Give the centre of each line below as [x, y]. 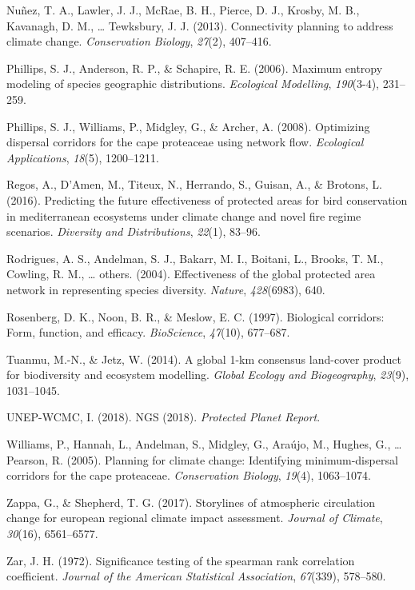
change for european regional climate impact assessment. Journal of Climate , [195, 518]
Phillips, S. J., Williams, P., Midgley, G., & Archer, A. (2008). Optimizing [188, 126]
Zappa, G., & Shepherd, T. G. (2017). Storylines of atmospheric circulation [191, 502]
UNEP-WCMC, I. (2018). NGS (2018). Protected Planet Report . [164, 417]
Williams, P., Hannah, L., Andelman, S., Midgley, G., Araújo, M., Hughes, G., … [204, 444]
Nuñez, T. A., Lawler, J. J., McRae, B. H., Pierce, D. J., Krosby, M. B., [183, 10]
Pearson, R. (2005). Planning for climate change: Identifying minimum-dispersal [202, 459]
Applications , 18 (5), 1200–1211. [83, 157]
